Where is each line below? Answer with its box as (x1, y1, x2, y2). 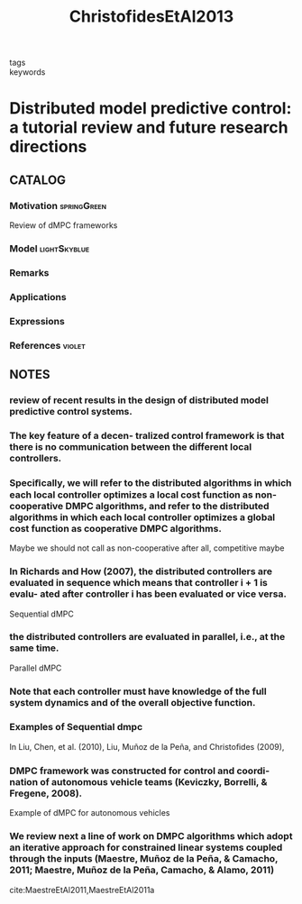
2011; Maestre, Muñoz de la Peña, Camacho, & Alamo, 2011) (9, 863, 275, 876)
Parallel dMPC (9, 662, 62, 673)
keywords (9, 67, 46, 78)
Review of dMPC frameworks (9, 220, 118, 231)
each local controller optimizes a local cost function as (9, 489, 254, 501)
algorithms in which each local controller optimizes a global (9, 511, 276, 524)
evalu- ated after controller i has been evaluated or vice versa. (9, 588, 287, 600)
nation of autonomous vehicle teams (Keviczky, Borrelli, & (9, 775, 268, 788)
